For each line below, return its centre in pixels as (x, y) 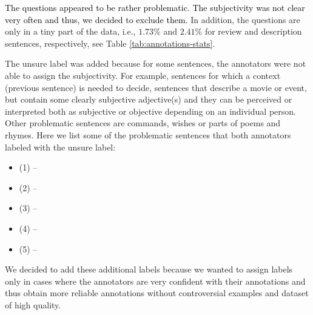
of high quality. (33, 304)
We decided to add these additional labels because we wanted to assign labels (149, 269)
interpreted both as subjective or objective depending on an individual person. (150, 111)
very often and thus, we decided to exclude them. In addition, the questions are (153, 19)
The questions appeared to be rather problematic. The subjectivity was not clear (155, 7)
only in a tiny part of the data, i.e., (70, 31)
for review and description (253, 31)
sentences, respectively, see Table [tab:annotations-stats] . (110, 43)
